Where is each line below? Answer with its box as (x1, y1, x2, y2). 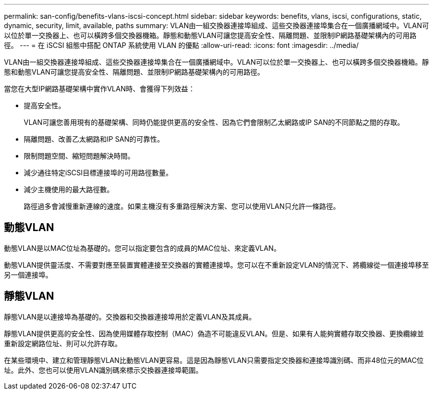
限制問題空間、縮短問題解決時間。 (24, 152, 134, 160)
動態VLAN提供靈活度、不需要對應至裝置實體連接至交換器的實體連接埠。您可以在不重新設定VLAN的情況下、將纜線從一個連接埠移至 (4, 260, 429, 269)
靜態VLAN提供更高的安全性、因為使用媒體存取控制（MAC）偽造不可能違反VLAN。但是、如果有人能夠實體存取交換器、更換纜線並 (4, 329, 424, 338)
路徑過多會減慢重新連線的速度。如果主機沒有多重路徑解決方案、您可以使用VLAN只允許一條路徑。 (24, 202, 340, 210)
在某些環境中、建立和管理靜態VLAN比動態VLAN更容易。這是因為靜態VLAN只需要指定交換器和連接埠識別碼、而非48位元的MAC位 (4, 355, 424, 364)
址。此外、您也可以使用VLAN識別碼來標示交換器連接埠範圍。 (4, 365, 203, 374)
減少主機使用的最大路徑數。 (24, 185, 114, 194)
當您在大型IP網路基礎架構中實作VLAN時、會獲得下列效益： (4, 84, 195, 93)
